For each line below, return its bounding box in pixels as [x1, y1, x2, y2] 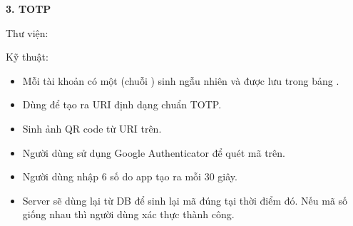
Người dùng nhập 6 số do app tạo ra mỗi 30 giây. [22, 169, 237, 184]
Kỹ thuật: [6, 49, 48, 64]
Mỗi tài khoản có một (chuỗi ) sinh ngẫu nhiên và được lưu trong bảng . [22, 73, 339, 88]
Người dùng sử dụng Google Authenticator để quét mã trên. [22, 145, 285, 160]
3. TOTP [6, 1, 51, 16]
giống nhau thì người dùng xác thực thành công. [22, 207, 235, 222]
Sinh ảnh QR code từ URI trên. [22, 120, 162, 135]
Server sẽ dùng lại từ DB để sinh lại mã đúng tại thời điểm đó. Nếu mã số [22, 192, 348, 207]
